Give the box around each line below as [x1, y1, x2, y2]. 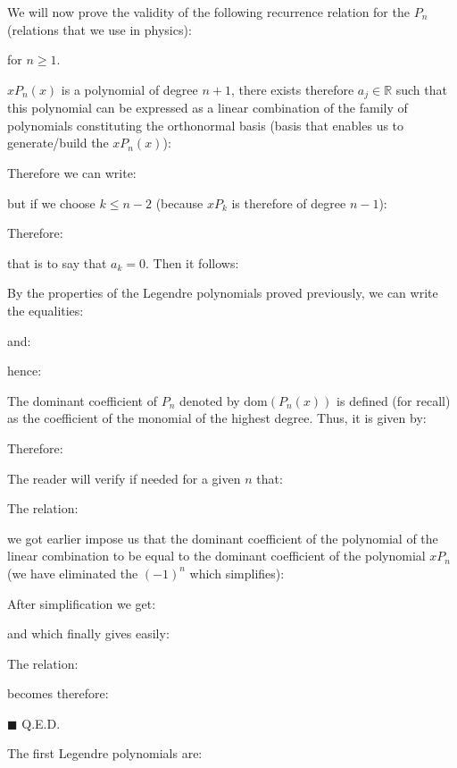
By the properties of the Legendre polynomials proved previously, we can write [7, 283, 438, 302]
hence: [7, 361, 42, 380]
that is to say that [7, 253, 107, 272]
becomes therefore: [7, 684, 109, 703]
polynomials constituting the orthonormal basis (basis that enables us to [7, 115, 404, 134]
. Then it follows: [145, 253, 239, 272]
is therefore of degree [231, 193, 346, 212]
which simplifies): [189, 563, 285, 582]
